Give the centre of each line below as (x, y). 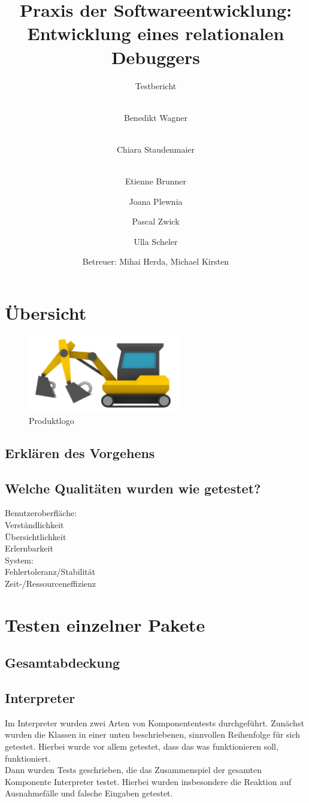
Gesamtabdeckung (63, 663)
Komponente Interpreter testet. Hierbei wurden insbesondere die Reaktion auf (148, 781)
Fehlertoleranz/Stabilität (50, 572)
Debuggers (156, 57)
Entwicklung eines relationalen (156, 33)
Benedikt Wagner (156, 117)
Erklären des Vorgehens (80, 452)
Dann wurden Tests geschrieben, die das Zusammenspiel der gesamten (133, 770)
